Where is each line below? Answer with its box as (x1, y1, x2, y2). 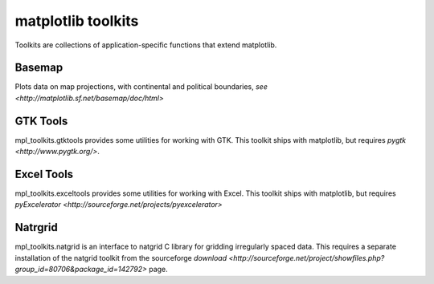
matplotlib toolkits (14, 12, 139, 30)
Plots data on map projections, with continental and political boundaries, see (14, 82, 268, 91)
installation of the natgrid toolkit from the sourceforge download (14, 253, 227, 262)
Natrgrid (14, 221, 58, 234)
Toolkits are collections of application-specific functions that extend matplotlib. (14, 40, 277, 50)
